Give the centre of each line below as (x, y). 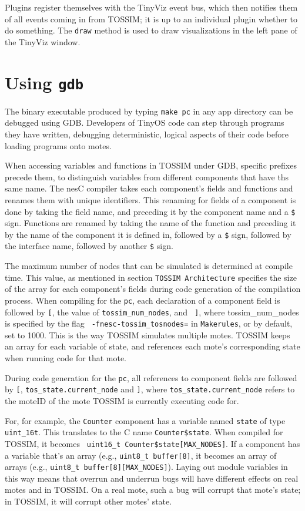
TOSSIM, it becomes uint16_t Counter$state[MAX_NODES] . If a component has (152, 443)
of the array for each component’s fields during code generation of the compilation (153, 289)
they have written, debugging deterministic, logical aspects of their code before (147, 134)
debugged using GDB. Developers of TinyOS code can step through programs (145, 122)
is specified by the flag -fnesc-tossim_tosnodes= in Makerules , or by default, (149, 323)
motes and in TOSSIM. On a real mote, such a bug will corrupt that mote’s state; (153, 490)
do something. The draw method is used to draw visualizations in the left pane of (151, 30)
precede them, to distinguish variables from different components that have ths (147, 177)
